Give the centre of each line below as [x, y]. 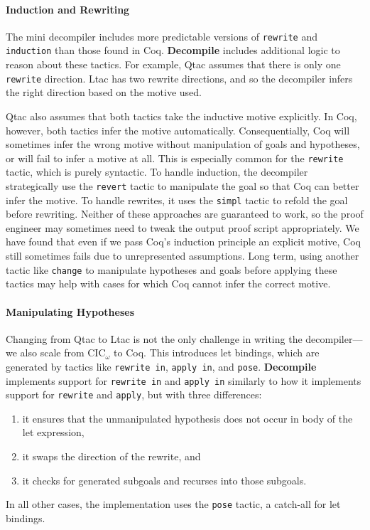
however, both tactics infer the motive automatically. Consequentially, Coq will [178, 130]
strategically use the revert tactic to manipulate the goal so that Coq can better [183, 185]
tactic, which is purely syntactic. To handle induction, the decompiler [157, 172]
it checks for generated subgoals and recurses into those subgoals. [164, 480]
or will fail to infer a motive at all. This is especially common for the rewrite [175, 158]
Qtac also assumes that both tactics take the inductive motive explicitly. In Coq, [181, 116]
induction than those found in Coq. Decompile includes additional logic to [173, 50]
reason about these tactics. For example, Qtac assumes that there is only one [173, 64]
